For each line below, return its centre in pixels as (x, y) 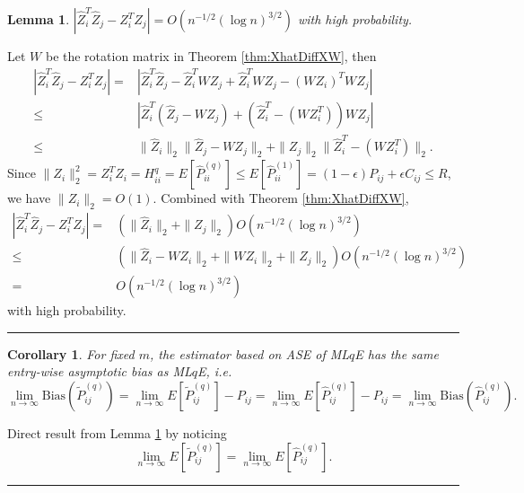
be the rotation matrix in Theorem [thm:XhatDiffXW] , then (211, 56)
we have (29, 198)
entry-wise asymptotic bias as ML (100, 371)
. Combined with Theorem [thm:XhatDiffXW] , (281, 198)
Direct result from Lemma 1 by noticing (117, 433)
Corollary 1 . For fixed (71, 353)
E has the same (397, 353)
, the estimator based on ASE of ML (249, 353)
